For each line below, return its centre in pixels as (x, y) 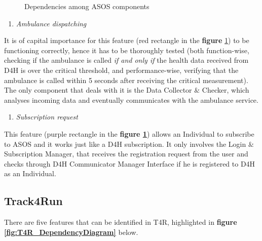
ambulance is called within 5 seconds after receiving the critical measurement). (126, 80)
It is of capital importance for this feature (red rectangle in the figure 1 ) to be (127, 40)
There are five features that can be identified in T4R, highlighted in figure (121, 222)
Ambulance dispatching (51, 23)
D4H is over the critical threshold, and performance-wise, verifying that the (121, 70)
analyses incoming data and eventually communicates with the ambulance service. (131, 99)
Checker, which (226, 90)
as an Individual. (30, 173)
